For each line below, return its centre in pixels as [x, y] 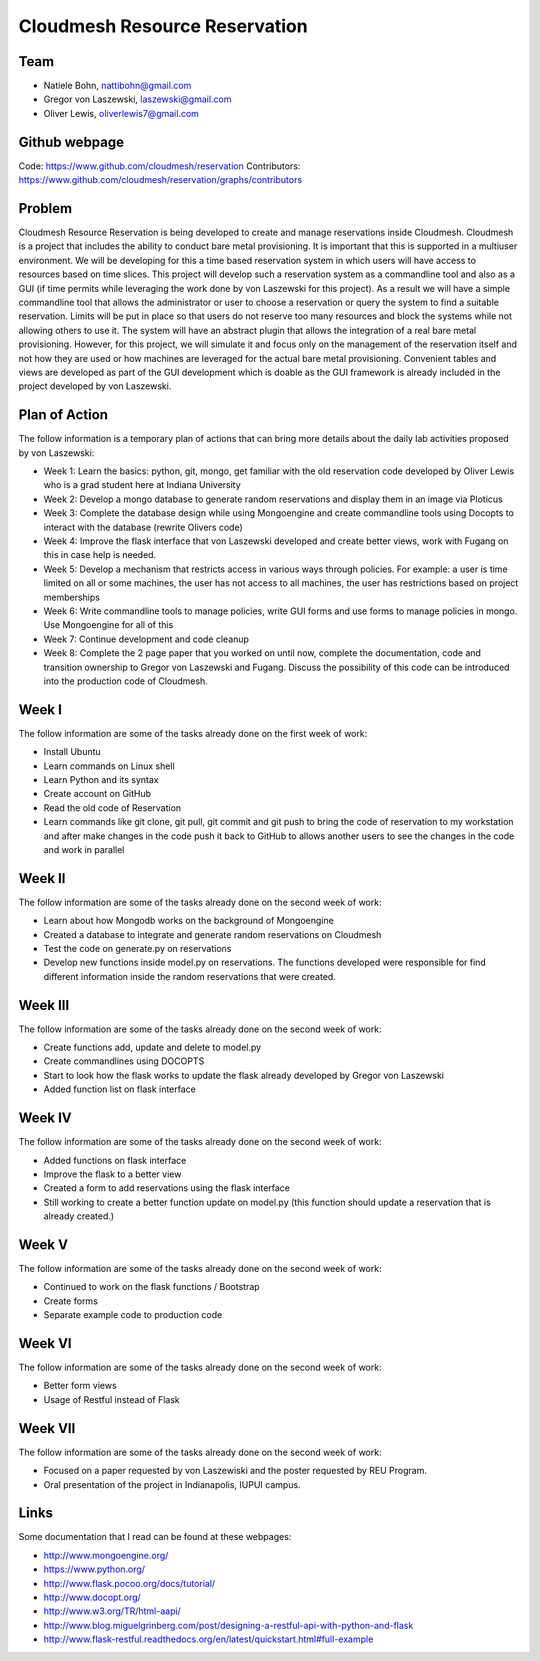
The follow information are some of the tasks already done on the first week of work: [193, 733]
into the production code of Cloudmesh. [126, 681]
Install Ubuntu [72, 752]
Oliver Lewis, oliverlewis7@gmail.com [121, 113]
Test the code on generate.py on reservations [137, 948]
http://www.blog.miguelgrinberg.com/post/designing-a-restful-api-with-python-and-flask [228, 1625]
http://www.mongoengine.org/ [106, 1555]
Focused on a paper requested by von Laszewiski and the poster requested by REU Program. [235, 1471]
